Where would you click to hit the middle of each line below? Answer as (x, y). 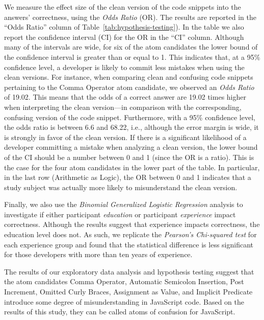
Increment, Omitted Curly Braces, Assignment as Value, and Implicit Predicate (128, 292)
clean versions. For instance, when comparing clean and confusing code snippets (129, 77)
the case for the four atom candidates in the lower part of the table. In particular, (132, 167)
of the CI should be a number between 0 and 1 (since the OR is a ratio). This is (129, 157)
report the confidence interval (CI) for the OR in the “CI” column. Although (124, 37)
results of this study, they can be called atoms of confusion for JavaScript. (120, 312)
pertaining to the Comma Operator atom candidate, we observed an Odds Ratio (129, 87)
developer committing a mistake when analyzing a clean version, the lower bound (131, 147)
